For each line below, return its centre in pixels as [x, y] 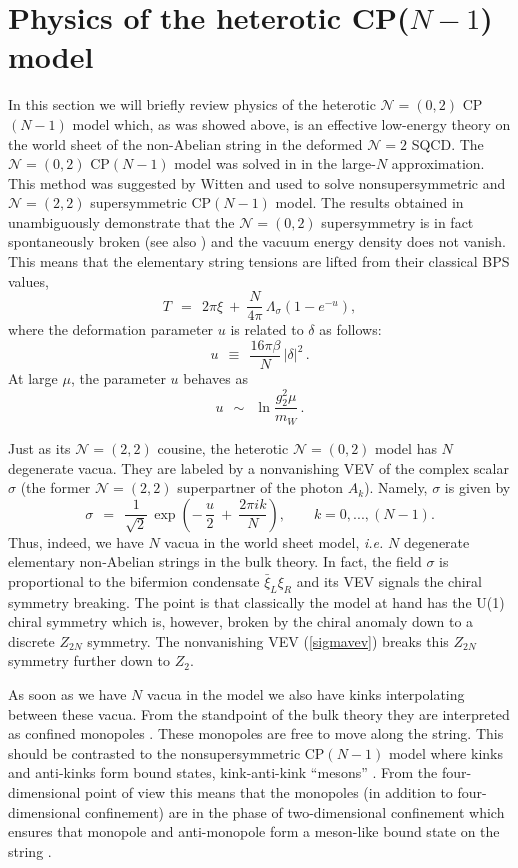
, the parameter [118, 377]
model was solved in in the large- [275, 163]
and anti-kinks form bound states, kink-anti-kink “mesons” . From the [223, 772]
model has [406, 447]
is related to [267, 329]
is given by [477, 487]
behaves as [215, 377]
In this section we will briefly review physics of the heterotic [192, 104]
